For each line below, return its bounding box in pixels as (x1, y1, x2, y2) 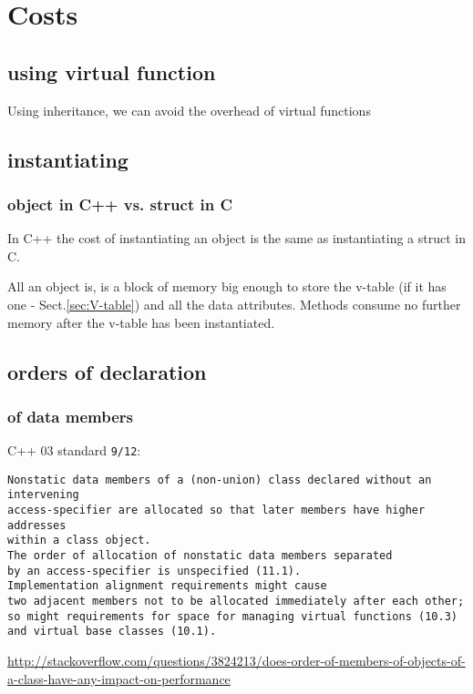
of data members (7, 404, 133, 427)
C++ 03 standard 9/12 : (7, 441, 141, 460)
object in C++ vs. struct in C (7, 192, 232, 215)
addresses (7, 518, 67, 532)
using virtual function (7, 57, 216, 86)
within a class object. (7, 534, 151, 547)
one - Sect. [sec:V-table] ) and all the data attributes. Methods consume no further (7, 294, 461, 313)
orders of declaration (7, 357, 207, 385)
